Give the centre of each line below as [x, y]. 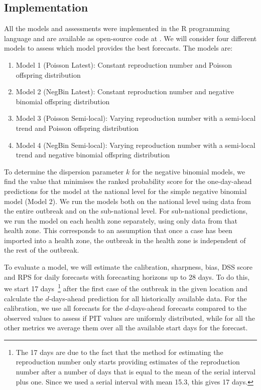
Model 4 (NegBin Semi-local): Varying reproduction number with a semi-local [136, 145]
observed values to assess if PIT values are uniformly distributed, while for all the [129, 318]
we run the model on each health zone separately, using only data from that [121, 220]
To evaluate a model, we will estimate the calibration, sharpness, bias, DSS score [128, 267]
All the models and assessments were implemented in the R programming [117, 28]
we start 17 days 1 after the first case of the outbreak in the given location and [126, 287]
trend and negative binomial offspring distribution [93, 155]
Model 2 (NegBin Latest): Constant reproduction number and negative [125, 91]
